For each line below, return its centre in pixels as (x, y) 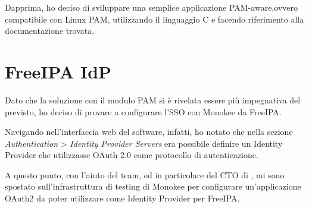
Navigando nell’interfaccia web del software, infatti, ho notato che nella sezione (149, 132)
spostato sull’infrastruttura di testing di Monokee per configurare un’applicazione (153, 186)
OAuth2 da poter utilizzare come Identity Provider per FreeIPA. (122, 198)
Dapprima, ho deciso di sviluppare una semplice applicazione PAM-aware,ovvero (151, 7)
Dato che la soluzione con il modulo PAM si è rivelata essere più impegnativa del (153, 100)
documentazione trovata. (50, 31)
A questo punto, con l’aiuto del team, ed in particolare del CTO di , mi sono (145, 174)
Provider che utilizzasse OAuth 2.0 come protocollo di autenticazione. (132, 155)
